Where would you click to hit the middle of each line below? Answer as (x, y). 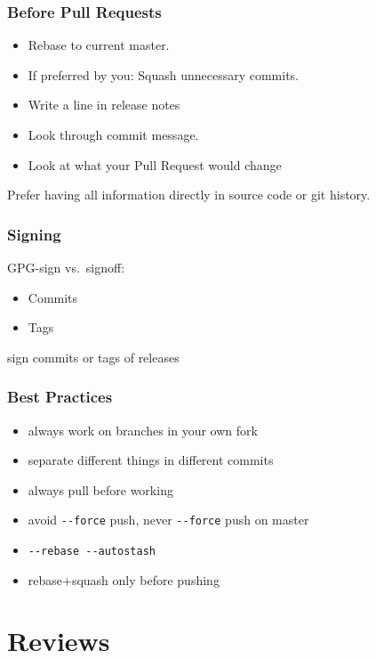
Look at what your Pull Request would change (155, 164)
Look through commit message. (113, 134)
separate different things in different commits (151, 460)
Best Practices (60, 397)
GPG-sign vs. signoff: (66, 267)
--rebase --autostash (92, 552)
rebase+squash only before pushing (124, 579)
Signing (34, 234)
